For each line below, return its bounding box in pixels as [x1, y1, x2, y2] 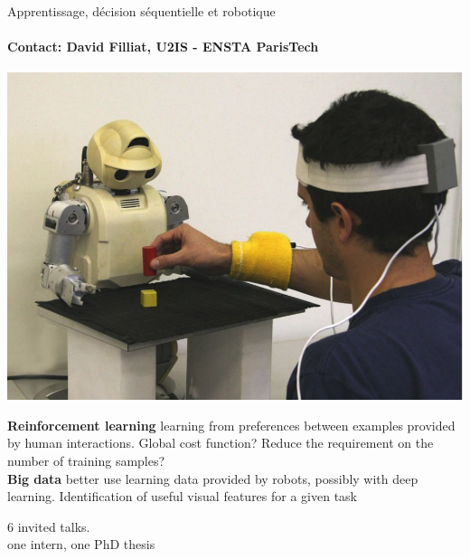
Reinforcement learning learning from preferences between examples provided [7, 415, 456, 434]
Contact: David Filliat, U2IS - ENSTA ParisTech [7, 37, 319, 56]
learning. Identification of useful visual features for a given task [7, 487, 358, 506]
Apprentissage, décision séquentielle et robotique [7, 2, 276, 20]
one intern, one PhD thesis [7, 535, 155, 554]
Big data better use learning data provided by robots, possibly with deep [7, 469, 418, 488]
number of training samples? [7, 451, 165, 470]
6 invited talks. [7, 516, 90, 535]
